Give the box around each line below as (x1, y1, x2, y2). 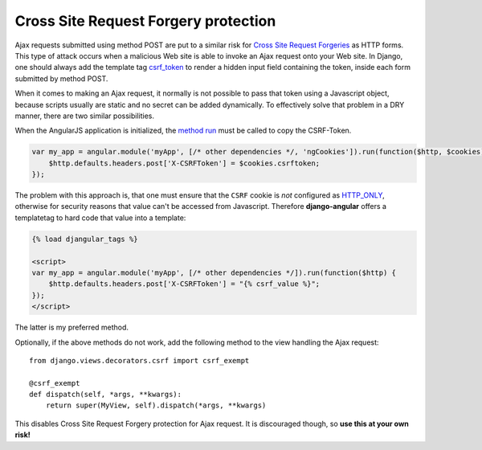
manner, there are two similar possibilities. (14, 111, 155, 121)
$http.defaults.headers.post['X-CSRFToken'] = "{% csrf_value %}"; (48, 280, 321, 288)
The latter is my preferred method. (14, 322, 129, 333)
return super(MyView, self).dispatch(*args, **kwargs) (45, 401, 267, 410)
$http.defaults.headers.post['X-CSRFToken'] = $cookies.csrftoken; (48, 158, 321, 168)
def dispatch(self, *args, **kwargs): (29, 390, 182, 399)
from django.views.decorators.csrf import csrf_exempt (29, 356, 250, 365)
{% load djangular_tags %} (31, 234, 138, 243)
